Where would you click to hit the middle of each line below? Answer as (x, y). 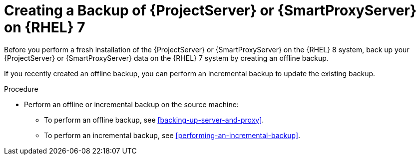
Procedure (21, 89)
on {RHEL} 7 (45, 27)
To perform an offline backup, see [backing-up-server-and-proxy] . (154, 120)
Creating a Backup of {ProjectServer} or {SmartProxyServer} (210, 10)
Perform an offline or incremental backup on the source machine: (131, 104)
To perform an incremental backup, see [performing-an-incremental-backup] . (172, 135)
